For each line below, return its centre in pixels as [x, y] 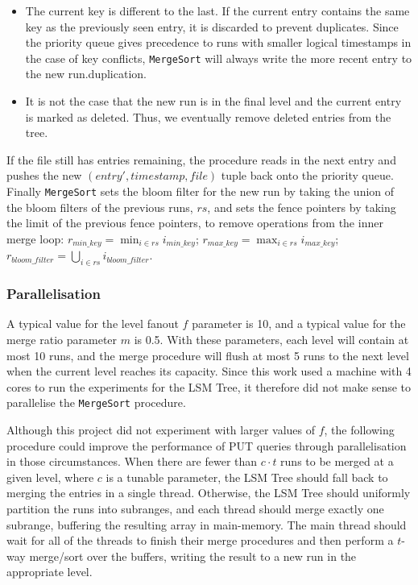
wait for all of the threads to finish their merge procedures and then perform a [200, 540]
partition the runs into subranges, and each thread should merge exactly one [195, 508]
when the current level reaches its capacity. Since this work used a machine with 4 [209, 371]
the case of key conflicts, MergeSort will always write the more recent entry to [219, 58]
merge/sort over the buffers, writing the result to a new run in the [193, 556]
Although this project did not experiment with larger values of [161, 429]
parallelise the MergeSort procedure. [96, 402]
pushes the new [44, 175]
